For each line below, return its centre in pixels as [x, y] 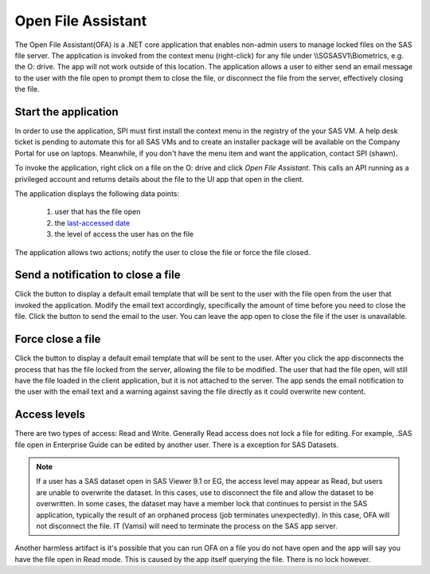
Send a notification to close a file [98, 275]
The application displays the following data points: [97, 193]
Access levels [50, 415]
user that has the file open [98, 212]
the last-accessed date [92, 222]
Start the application [66, 112]
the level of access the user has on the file [124, 234]
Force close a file [58, 339]
